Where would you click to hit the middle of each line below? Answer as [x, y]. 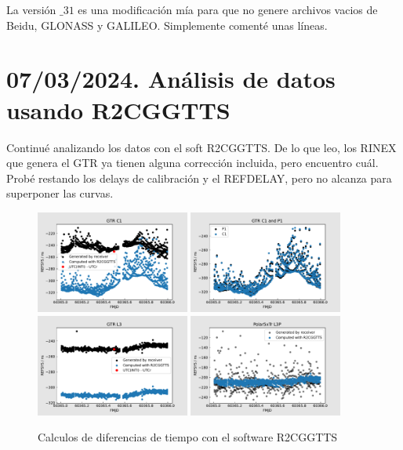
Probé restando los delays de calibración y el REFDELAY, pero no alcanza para [199, 178]
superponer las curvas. [60, 193]
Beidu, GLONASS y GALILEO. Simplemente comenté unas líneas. [167, 25]
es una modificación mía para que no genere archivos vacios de [228, 9]
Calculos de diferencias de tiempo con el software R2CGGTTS [188, 437]
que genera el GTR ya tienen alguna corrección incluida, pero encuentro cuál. [192, 163]
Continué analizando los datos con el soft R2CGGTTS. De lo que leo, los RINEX [201, 147]
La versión [31, 9]
